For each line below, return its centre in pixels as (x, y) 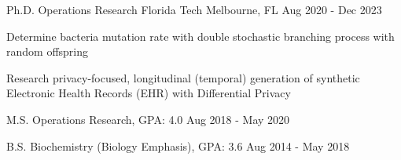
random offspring (48, 51)
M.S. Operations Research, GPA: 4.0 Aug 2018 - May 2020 (148, 119)
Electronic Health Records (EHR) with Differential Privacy (149, 93)
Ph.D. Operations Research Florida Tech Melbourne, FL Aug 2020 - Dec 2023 (194, 9)
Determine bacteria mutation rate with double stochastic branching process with (200, 36)
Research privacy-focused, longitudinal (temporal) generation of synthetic (183, 77)
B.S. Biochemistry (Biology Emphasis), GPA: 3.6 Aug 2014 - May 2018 (178, 145)
